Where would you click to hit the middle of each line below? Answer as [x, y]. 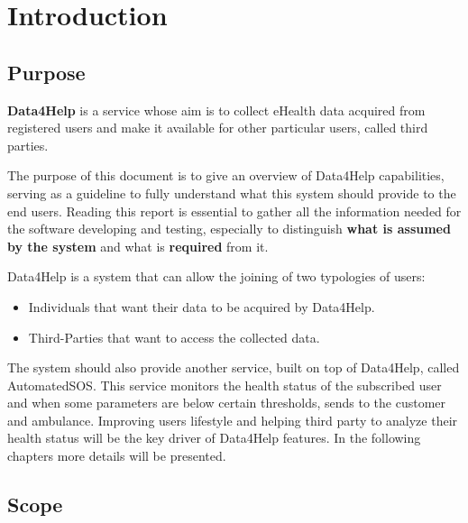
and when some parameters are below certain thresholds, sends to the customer [227, 403]
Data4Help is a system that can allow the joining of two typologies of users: [216, 276]
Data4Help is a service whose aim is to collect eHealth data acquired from [216, 110]
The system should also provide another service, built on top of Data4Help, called [234, 367]
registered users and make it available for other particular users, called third [218, 128]
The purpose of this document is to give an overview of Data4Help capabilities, [226, 175]
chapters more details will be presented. [117, 456]
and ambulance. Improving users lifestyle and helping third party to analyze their [233, 420]
